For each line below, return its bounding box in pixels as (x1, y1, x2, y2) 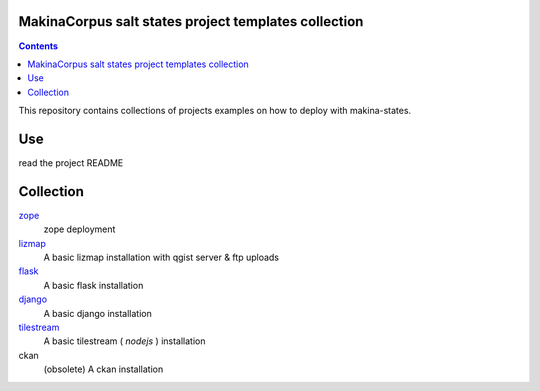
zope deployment (43, 223, 116, 235)
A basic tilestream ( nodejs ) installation (43, 335, 206, 347)
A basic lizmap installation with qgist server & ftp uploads (43, 251, 280, 264)
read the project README (18, 156, 124, 169)
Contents (18, 40, 59, 52)
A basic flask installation (43, 279, 144, 291)
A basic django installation (43, 307, 152, 319)
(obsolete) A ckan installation (43, 363, 164, 375)
